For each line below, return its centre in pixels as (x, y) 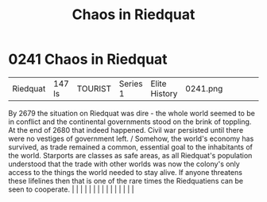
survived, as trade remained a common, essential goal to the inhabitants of (130, 147)
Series (131, 84)
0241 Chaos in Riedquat (88, 59)
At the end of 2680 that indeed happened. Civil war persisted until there (126, 130)
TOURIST (94, 88)
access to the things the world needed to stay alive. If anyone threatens (125, 172)
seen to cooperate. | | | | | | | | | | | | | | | (71, 189)
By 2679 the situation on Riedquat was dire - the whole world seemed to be (132, 113)
